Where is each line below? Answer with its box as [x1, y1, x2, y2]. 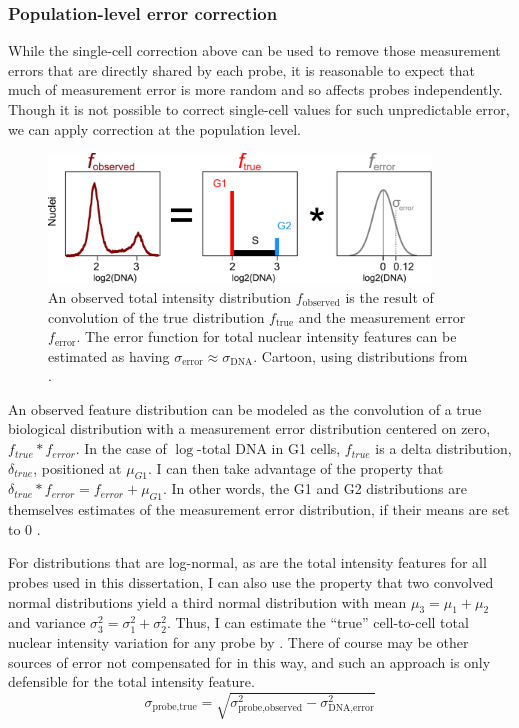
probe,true [152, 702, 197, 713]
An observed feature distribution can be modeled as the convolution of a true [8, 398, 482, 419]
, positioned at [33, 457, 122, 478]
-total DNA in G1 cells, [197, 438, 341, 459]
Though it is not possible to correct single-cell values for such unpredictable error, [8, 99, 510, 119]
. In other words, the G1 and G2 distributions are [162, 478, 467, 499]
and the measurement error [298, 306, 466, 327]
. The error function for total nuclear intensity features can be [76, 326, 457, 347]
